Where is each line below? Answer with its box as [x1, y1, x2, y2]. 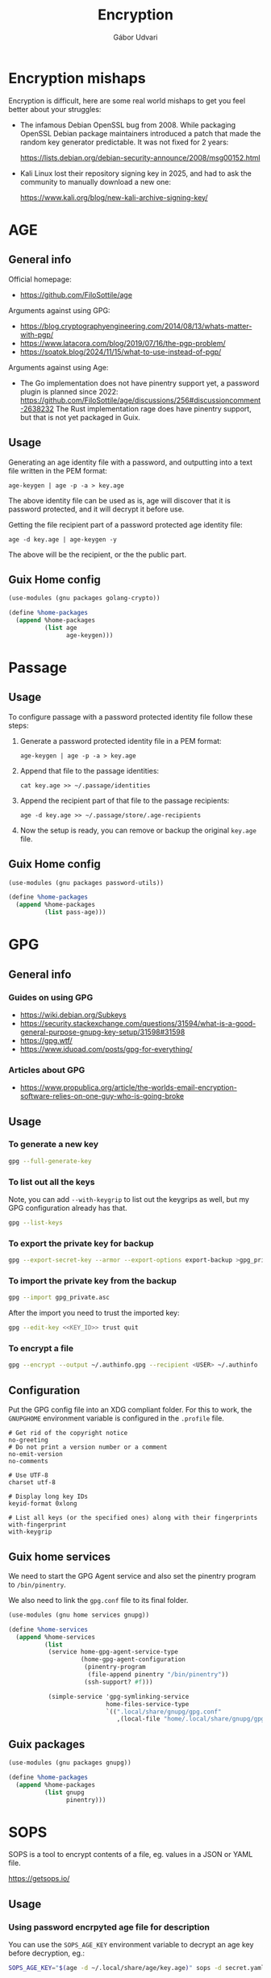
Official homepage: [8, 274, 72, 284]
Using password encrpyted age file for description [8, 1922, 210, 1933]
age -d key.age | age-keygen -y [8, 535, 117, 544]
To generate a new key [8, 1139, 99, 1150]
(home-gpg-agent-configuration [80, 1655, 186, 1663]
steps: [8, 720, 29, 730]
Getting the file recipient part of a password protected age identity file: [8, 520, 244, 529]
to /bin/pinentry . [8, 1579, 66, 1589]
